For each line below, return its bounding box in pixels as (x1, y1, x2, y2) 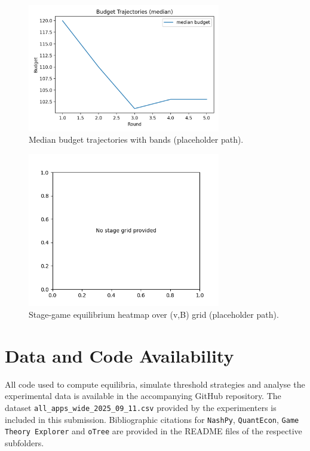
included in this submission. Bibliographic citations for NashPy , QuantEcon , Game (5, 413, 299, 425)
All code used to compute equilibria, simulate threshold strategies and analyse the (5, 378, 305, 390)
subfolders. (5, 436, 44, 449)
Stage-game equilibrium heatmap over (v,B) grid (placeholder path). (29, 308, 279, 320)
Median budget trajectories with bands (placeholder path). (29, 133, 244, 146)
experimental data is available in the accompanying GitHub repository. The (5, 389, 281, 402)
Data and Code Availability (5, 343, 234, 367)
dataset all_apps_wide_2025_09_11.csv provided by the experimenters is (5, 401, 277, 413)
